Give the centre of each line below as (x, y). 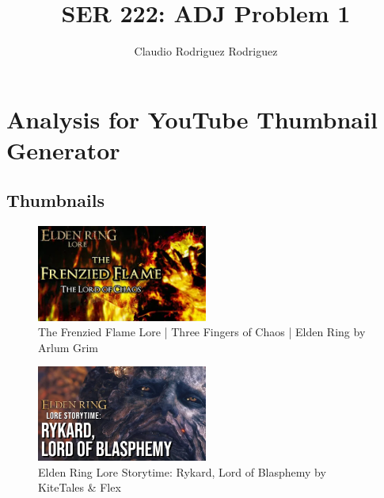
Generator (63, 149)
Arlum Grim (68, 347)
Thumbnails (55, 200)
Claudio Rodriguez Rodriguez (206, 51)
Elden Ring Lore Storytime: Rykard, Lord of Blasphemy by (182, 471)
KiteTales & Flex (80, 487)
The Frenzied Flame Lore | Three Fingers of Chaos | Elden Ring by (202, 332)
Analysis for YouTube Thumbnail (192, 119)
